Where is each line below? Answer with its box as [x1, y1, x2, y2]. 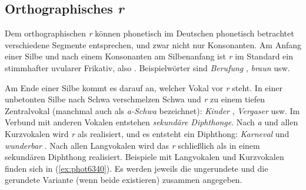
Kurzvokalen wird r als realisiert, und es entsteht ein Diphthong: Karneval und [5, 127, 290, 139]
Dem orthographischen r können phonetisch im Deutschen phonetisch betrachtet [5, 27, 294, 39]
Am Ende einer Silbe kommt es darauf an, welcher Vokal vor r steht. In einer [5, 81, 282, 94]
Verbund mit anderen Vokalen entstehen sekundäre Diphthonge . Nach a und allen [5, 116, 298, 128]
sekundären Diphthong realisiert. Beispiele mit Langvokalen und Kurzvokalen [5, 151, 284, 163]
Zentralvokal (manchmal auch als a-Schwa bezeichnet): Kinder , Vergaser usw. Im [5, 104, 300, 116]
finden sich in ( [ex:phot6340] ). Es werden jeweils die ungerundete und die [5, 162, 268, 174]
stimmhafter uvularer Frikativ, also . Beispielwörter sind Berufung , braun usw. [5, 61, 290, 74]
